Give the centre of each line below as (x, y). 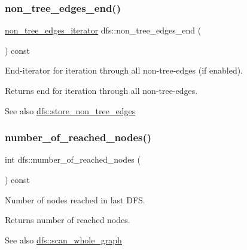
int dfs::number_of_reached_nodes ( (73, 159)
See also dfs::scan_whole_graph (63, 240)
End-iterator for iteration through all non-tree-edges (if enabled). (124, 70)
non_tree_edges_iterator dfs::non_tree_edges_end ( (103, 30)
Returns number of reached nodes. (68, 220)
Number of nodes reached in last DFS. (75, 199)
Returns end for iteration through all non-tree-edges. (101, 90)
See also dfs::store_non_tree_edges (70, 110)
